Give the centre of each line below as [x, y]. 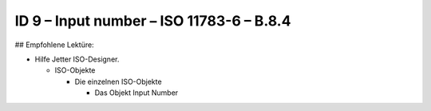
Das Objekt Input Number [136, 93]
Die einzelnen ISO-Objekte [119, 81]
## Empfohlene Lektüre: [55, 45]
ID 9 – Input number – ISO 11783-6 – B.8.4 [153, 21]
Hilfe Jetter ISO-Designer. [77, 59]
